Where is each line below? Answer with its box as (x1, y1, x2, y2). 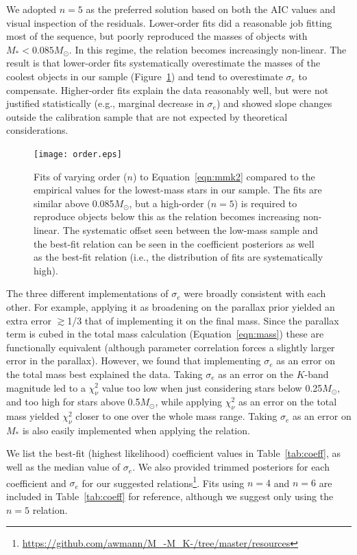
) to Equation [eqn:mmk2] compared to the (132, 169, 315, 183)
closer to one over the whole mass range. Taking (75, 409, 278, 423)
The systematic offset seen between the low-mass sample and (62, 222, 319, 237)
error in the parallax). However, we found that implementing (6, 353, 261, 368)
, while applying (155, 394, 223, 409)
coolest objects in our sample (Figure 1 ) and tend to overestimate (6, 69, 283, 83)
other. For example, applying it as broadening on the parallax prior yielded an (6, 299, 335, 314)
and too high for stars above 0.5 (6, 394, 140, 409)
